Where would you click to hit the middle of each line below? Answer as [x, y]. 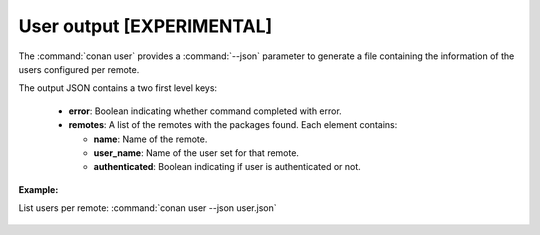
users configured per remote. [79, 69]
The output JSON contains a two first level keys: [118, 88]
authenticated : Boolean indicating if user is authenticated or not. [227, 167]
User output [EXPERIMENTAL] [145, 26]
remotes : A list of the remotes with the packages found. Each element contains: [233, 125]
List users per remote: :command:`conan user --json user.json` [147, 208]
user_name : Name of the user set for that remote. [196, 152]
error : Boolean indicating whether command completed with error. [205, 111]
